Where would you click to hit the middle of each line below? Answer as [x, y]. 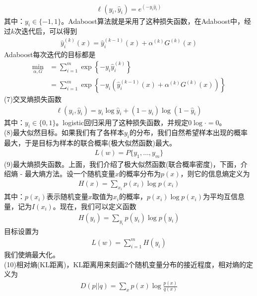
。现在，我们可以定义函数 [95, 206]
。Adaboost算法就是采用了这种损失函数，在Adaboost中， [153, 21]
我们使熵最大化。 [32, 254]
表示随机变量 [67, 196]
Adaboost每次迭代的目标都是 [50, 54]
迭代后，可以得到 [49, 31]
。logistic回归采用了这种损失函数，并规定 [122, 122]
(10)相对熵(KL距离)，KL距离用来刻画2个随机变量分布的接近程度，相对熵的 [125, 264]
